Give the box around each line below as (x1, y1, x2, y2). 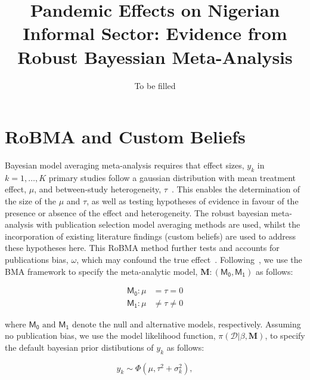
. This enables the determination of (171, 183, 300, 195)
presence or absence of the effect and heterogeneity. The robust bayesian (5, 206, 269, 219)
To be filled (134, 79, 176, 91)
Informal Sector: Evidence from (23, 21, 287, 45)
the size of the (5, 195, 57, 207)
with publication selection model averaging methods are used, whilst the (36, 218, 300, 231)
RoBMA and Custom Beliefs (5, 124, 246, 149)
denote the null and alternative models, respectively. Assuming (72, 317, 301, 330)
